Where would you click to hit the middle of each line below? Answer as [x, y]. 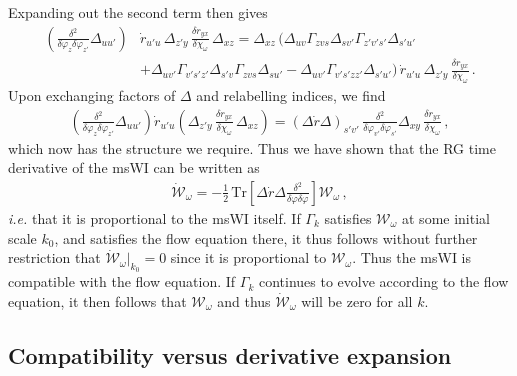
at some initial [446, 218]
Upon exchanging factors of [92, 95]
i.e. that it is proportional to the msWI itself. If [154, 218]
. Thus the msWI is [412, 257]
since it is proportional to [248, 257]
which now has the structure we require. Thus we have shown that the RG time [252, 147]
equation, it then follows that [97, 300]
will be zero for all [357, 300]
